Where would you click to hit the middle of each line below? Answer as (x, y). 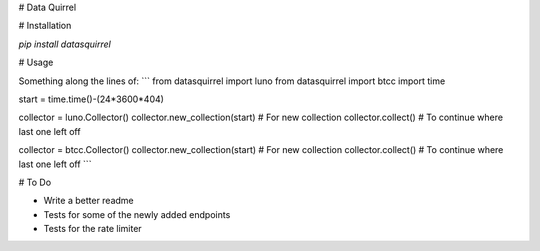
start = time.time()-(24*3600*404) (91, 99)
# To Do (35, 182)
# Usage (36, 62)
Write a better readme (88, 201)
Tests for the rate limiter (92, 229)
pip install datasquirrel (65, 44)
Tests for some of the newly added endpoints (137, 214)
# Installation (45, 26)
